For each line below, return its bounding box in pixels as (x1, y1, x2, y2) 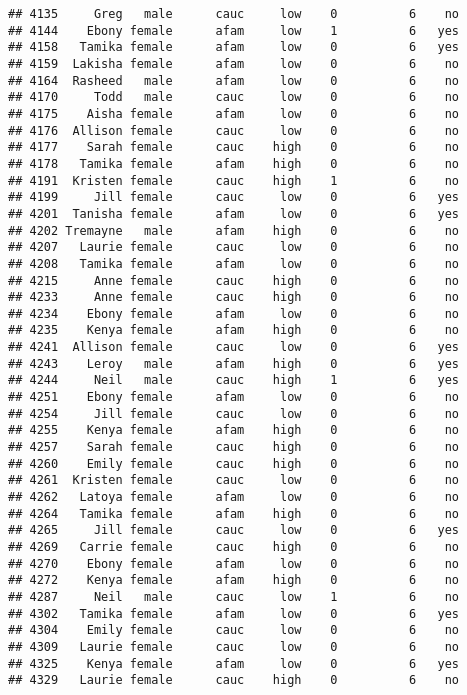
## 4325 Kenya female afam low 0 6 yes (8, 656, 460, 671)
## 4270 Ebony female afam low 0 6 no (8, 556, 460, 571)
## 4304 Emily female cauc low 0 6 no (8, 623, 460, 638)
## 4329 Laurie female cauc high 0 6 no (8, 673, 460, 688)
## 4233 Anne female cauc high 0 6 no (8, 290, 460, 305)
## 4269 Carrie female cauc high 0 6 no (8, 540, 460, 554)
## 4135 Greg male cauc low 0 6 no (8, 7, 460, 21)
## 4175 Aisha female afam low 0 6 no (8, 106, 460, 121)
